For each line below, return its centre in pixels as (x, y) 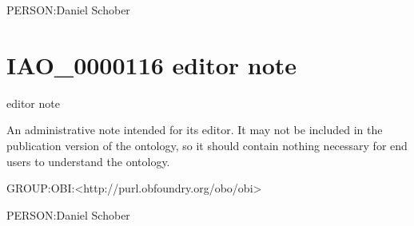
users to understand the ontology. (88, 161)
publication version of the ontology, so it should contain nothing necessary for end (207, 145)
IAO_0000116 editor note (152, 64)
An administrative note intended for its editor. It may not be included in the (195, 130)
